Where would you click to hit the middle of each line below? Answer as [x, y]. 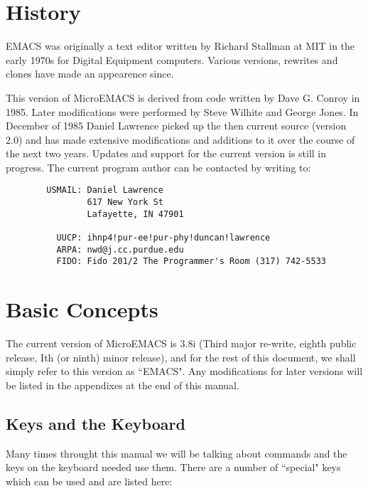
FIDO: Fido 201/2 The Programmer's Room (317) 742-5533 [191, 262]
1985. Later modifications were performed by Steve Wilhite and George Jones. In [182, 111]
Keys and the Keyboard [96, 423]
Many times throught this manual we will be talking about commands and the [177, 453]
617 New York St [125, 202]
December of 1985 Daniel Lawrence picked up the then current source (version [176, 126]
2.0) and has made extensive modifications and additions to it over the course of [180, 139]
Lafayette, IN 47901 [135, 214]
